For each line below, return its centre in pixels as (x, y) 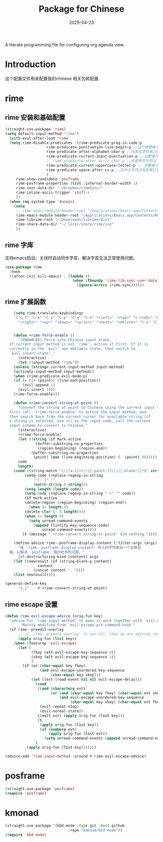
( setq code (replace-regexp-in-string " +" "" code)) (80, 494)
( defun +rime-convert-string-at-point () (56, 403)
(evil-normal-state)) (61, 711)
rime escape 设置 (31, 604)
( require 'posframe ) (26, 793)
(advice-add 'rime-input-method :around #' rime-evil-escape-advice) (76, 756)
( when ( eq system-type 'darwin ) (42, 201)
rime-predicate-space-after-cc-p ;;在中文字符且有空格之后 (103, 170)
